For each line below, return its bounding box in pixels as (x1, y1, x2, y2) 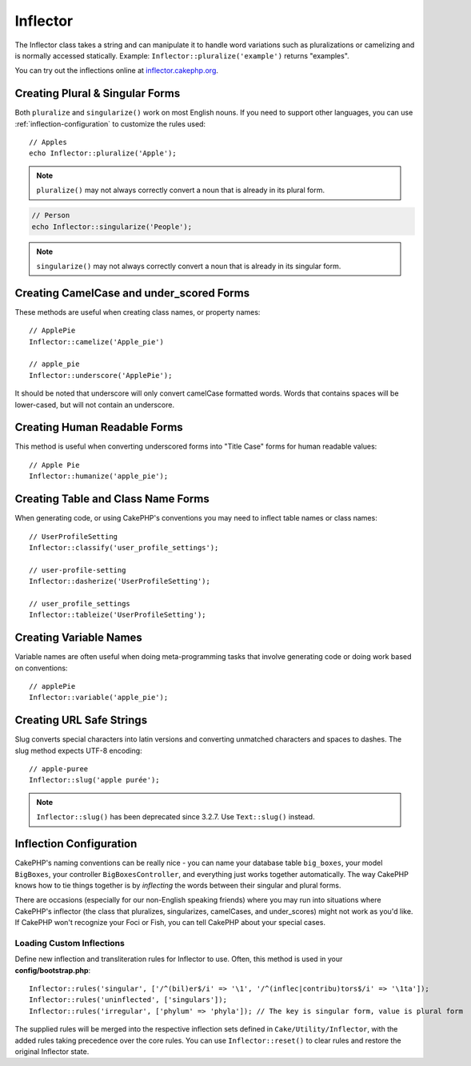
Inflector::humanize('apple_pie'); (29, 472, 169, 481)
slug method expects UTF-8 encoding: (14, 746, 143, 755)
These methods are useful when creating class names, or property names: (14, 307, 261, 316)
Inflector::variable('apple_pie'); (29, 693, 169, 702)
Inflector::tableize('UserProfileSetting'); (29, 610, 207, 620)
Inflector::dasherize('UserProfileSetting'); (29, 577, 211, 586)
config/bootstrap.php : (14, 965, 91, 975)
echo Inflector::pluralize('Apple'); (29, 149, 178, 158)
